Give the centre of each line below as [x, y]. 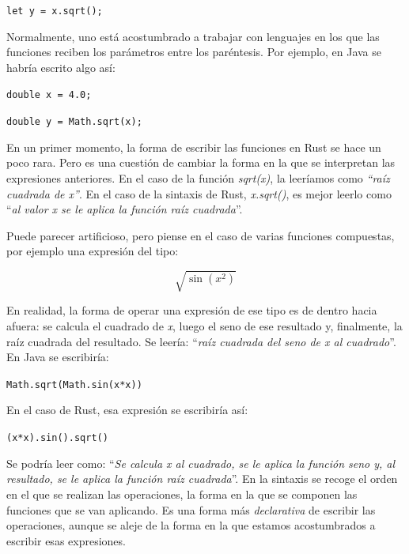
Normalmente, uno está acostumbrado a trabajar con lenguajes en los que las [193, 36]
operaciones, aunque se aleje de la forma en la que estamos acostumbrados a [191, 525]
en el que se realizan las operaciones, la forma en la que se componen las [182, 494]
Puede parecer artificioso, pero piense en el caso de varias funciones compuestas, [201, 235]
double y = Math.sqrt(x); [74, 122]
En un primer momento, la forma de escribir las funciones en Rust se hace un [194, 147]
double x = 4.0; [49, 95]
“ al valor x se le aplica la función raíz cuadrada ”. [125, 209]
